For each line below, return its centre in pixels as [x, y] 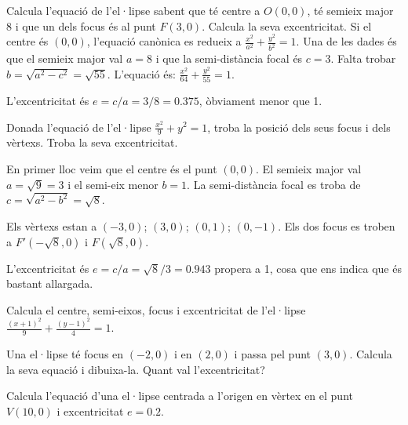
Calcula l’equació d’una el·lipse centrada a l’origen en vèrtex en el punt [180, 396]
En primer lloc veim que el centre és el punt [112, 168]
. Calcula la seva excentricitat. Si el [287, 25]
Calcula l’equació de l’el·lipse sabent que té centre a [133, 10]
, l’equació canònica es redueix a [164, 41]
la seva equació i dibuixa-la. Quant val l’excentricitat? [136, 369]
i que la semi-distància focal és [229, 58]
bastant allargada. [50, 283]
